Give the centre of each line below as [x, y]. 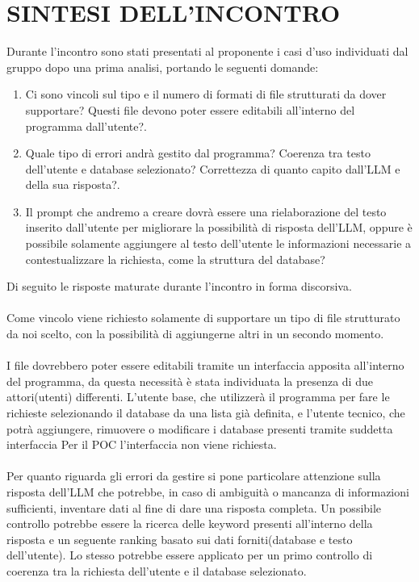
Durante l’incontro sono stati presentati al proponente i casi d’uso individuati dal [207, 51]
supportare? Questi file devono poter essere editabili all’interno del [190, 109]
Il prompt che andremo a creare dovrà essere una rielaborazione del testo [206, 211]
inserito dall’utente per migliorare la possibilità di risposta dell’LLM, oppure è [219, 227]
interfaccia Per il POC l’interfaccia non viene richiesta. [142, 444]
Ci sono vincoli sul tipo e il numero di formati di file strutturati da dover [206, 94]
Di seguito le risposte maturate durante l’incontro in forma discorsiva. [179, 286]
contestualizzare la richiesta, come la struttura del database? [175, 259]
